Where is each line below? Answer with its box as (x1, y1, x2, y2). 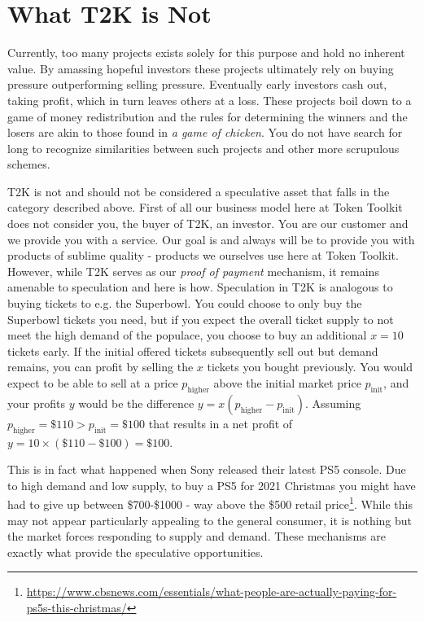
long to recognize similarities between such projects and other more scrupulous (7, 139, 400, 156)
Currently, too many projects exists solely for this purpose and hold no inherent (7, 44, 405, 61)
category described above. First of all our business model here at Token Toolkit (7, 199, 403, 216)
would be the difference (78, 394, 195, 411)
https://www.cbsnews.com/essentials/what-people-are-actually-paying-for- (26, 583, 397, 600)
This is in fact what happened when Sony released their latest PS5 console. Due (7, 461, 406, 478)
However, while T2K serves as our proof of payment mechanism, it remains (7, 262, 379, 279)
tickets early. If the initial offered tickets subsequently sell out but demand (7, 342, 378, 359)
